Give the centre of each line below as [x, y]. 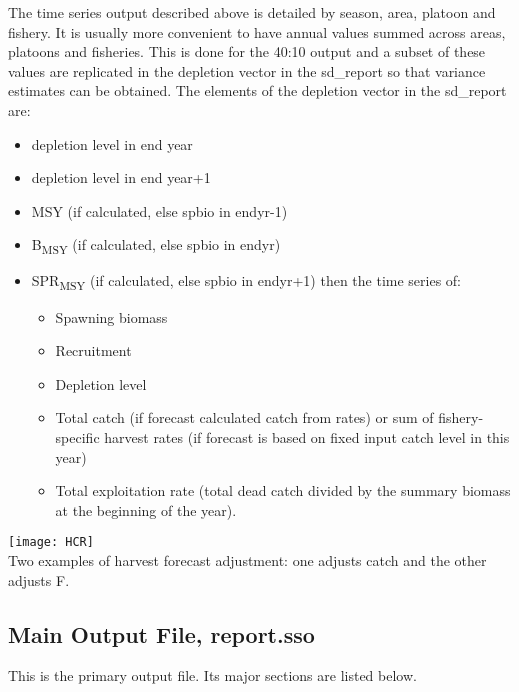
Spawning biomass [111, 316]
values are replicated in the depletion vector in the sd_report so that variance [247, 70]
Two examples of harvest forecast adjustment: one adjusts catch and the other [247, 560]
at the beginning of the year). [146, 509]
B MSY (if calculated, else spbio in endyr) [156, 246]
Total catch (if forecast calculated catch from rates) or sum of [244, 417]
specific [77, 436]
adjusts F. [39, 579]
